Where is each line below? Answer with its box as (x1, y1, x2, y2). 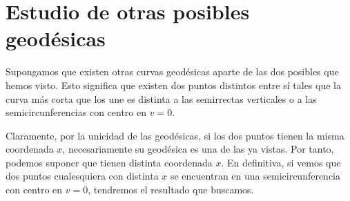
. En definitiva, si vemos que (221, 155, 341, 169)
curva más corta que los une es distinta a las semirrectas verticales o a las (6, 91, 317, 106)
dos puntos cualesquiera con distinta (6, 169, 159, 183)
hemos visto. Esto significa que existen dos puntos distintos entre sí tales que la (6, 77, 341, 92)
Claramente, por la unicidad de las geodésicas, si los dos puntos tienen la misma (6, 128, 344, 142)
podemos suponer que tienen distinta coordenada (6, 155, 213, 169)
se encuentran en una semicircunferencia (170, 169, 341, 183)
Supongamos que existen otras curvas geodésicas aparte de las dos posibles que (6, 64, 339, 79)
